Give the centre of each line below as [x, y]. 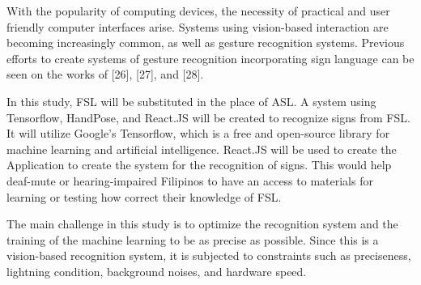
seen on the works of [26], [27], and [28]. [105, 74]
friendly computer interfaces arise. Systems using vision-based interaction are [198, 26]
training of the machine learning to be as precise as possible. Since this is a [193, 239]
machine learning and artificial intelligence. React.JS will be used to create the [202, 149]
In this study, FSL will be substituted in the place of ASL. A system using [191, 101]
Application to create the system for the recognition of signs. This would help [199, 165]
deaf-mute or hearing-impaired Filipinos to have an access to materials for [190, 180]
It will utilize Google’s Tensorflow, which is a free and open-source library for [198, 133]
